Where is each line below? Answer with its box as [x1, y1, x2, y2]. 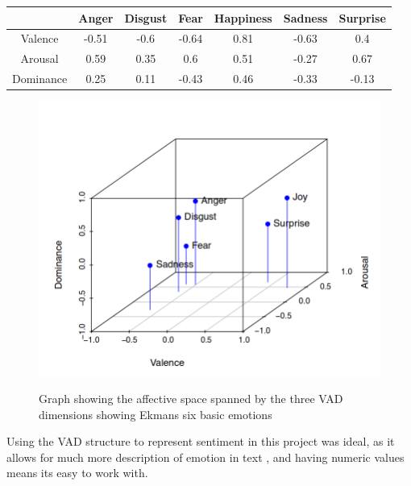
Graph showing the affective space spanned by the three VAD [39, 389, 343, 406]
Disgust [124, 9, 168, 26]
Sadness [283, 9, 328, 26]
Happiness [214, 9, 272, 26]
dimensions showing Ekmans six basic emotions [39, 405, 272, 422]
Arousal [20, 50, 59, 67]
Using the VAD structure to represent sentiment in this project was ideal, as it [6, 433, 395, 450]
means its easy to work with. [6, 464, 148, 481]
